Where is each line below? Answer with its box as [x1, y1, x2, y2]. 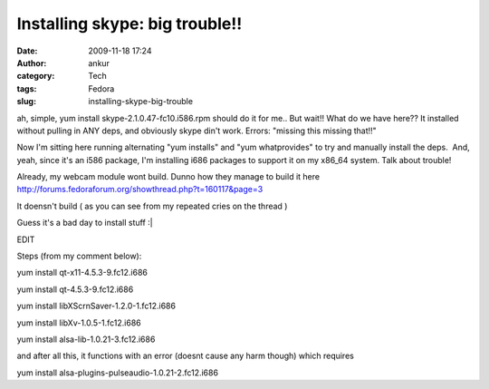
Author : [16, 57, 47, 68]
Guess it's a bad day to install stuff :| [16, 218, 153, 229]
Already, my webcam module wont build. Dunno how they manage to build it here [16, 171, 321, 182]
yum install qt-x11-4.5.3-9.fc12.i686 [16, 267, 149, 278]
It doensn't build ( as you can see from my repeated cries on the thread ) [16, 200, 288, 211]
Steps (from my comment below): [16, 250, 142, 262]
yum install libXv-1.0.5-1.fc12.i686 [16, 317, 142, 328]
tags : [16, 83, 37, 94]
